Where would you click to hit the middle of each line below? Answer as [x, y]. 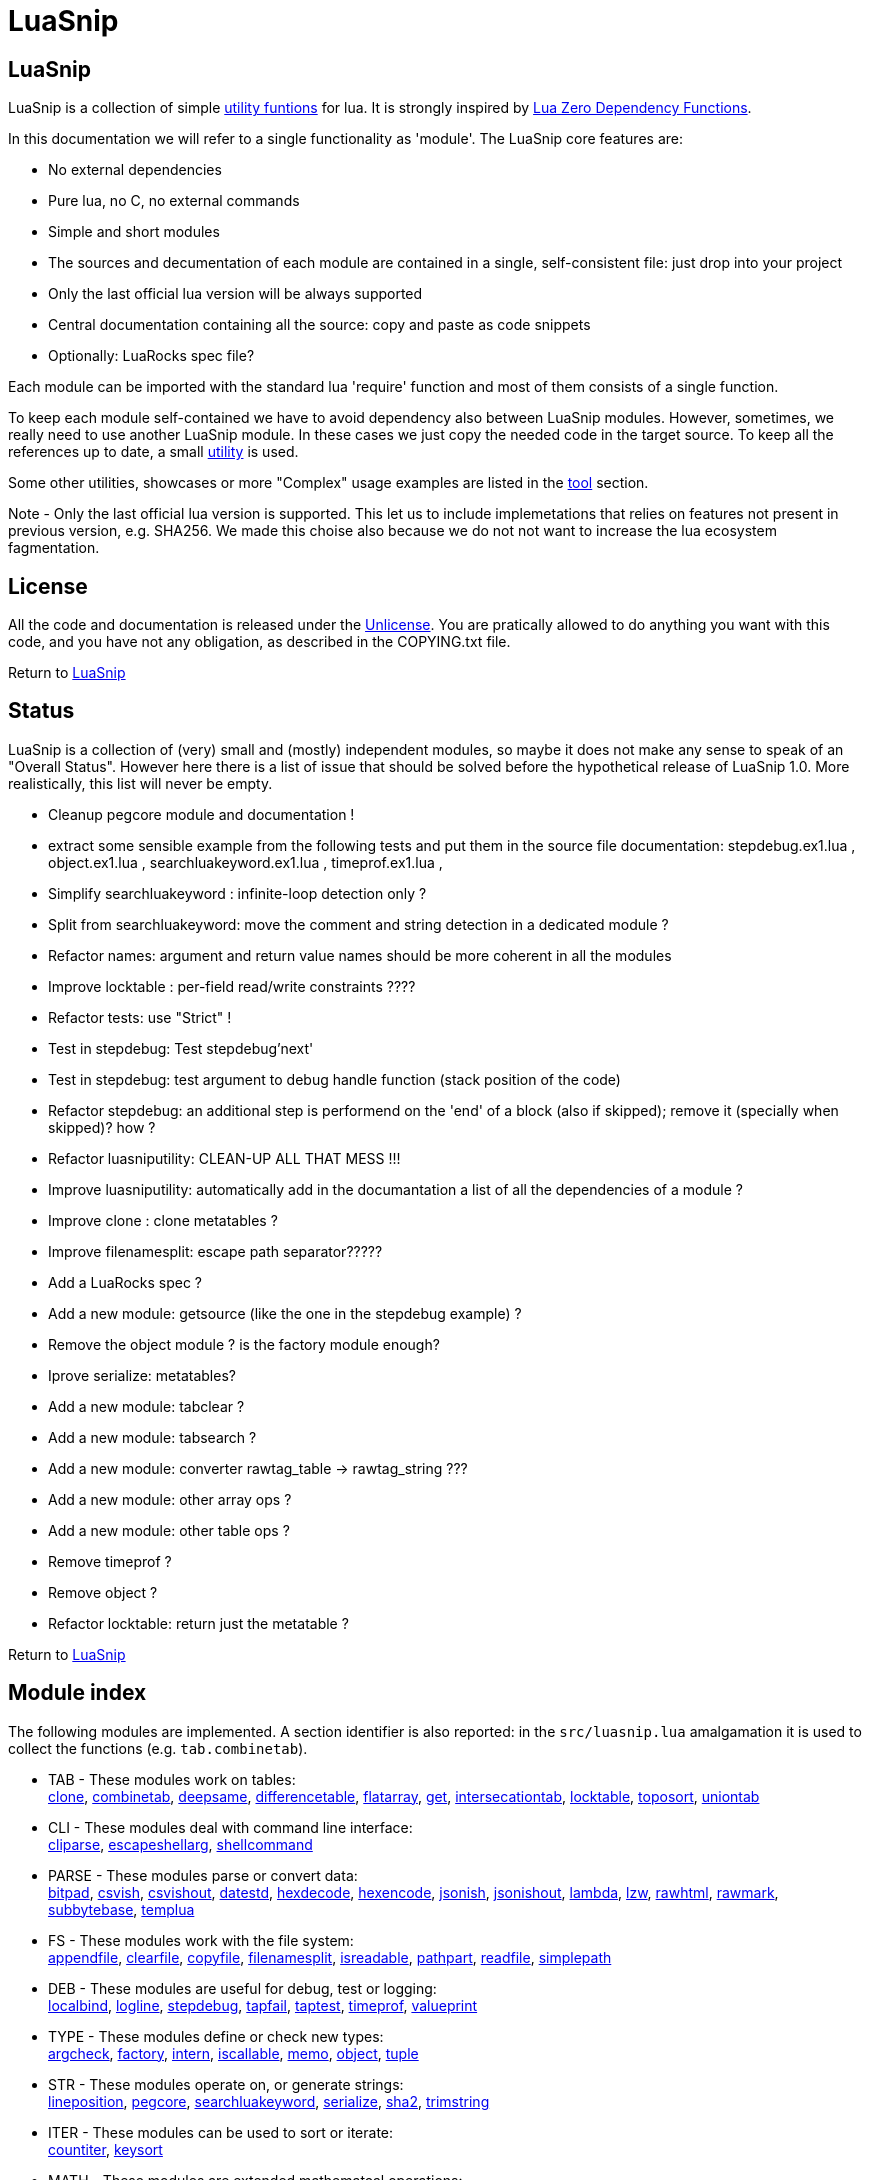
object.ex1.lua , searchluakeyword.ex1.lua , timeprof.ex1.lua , [245, 862]
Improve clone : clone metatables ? [163, 1220]
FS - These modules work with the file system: [201, 1940]
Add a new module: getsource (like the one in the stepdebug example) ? [285, 1313]
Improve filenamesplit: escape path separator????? [215, 1251]
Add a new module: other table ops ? [169, 1530]
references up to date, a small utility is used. [153, 452]
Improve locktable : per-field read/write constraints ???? [232, 986]
